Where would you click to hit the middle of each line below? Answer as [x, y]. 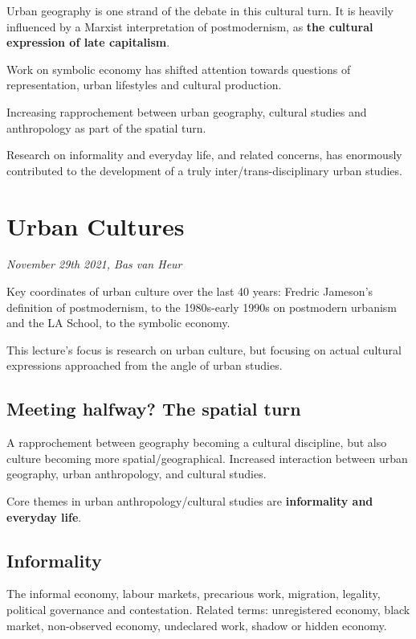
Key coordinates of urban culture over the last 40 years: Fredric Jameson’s [190, 291]
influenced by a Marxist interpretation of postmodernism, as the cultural [190, 26]
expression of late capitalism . [88, 42]
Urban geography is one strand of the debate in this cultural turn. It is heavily [200, 10]
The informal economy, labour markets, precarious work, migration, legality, [194, 594]
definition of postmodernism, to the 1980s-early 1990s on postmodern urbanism [202, 307]
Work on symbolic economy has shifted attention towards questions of [179, 69]
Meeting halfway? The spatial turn [154, 409]
